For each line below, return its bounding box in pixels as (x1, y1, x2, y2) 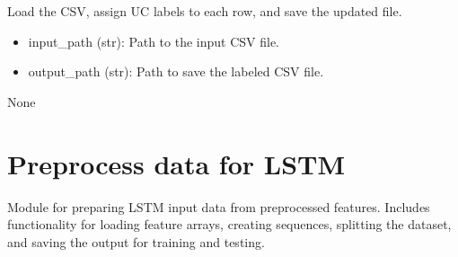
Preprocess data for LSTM (7, 145, 346, 182)
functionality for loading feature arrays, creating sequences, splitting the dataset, (7, 215, 452, 234)
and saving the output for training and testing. (7, 232, 265, 251)
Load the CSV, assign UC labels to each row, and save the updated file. (7, 2, 402, 20)
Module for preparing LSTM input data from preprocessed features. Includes (7, 197, 430, 216)
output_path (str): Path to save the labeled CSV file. (28, 62, 324, 81)
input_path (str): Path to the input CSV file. (28, 31, 279, 50)
